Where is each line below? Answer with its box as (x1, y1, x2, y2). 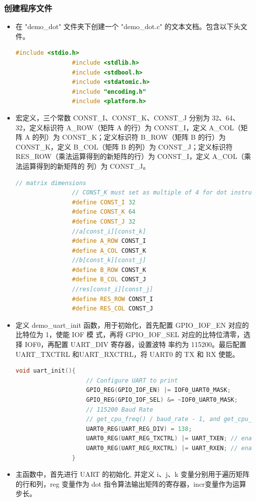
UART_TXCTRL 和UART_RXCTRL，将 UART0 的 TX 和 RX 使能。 (15, 348, 239, 359)
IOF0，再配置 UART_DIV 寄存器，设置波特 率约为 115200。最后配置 (25, 339, 247, 349)
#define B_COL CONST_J (72, 276, 146, 283)
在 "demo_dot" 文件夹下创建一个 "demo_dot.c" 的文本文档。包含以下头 (15, 21, 241, 32)
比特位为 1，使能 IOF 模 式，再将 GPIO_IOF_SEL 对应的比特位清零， (15, 329, 244, 340)
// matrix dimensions (15, 179, 86, 187)
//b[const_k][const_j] (72, 257, 146, 264)
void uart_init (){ (15, 367, 76, 375)
